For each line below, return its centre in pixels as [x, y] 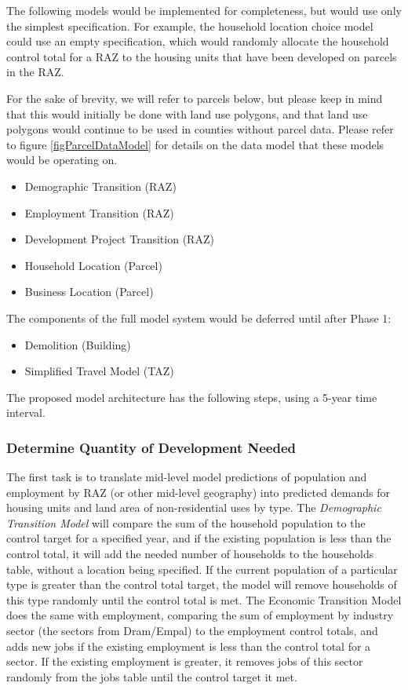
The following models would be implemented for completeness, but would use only [204, 10]
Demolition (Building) [78, 344]
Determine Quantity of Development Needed [151, 447]
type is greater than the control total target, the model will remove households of [202, 584]
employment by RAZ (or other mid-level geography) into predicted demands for [198, 492]
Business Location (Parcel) [89, 292]
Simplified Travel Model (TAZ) [99, 371]
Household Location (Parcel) [93, 265]
